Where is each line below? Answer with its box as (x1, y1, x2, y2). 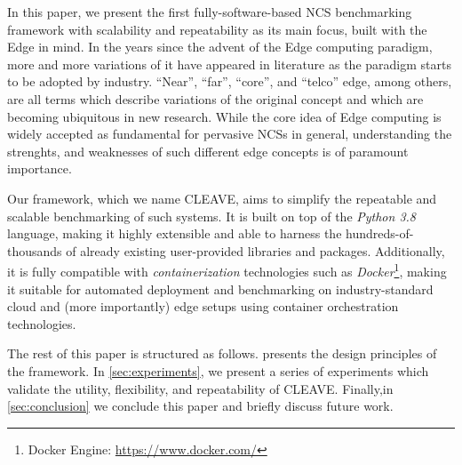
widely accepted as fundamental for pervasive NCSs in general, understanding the (7, 124, 452, 143)
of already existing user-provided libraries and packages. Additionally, (66, 241, 445, 260)
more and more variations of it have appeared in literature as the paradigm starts (7, 54, 451, 73)
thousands (7, 241, 62, 260)
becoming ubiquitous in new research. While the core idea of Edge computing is (7, 107, 442, 125)
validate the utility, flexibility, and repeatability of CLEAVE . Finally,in (7, 379, 394, 397)
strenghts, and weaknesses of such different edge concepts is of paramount (7, 141, 409, 160)
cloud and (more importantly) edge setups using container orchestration (7, 297, 399, 316)
